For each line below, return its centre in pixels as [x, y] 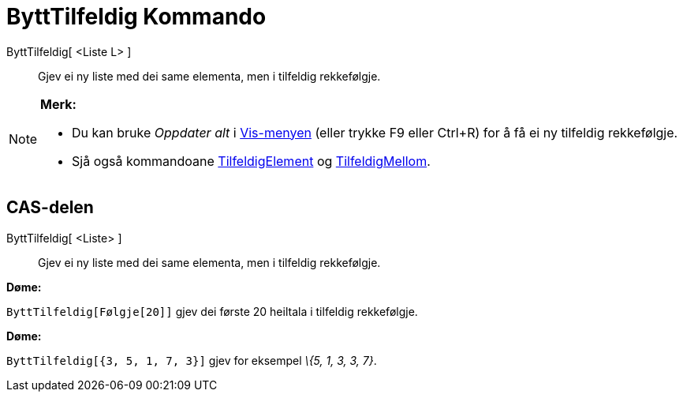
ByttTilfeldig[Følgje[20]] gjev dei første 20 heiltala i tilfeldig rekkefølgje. [212, 311]
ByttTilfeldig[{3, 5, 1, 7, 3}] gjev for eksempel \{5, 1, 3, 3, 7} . [192, 360]
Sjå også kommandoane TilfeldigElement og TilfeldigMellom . [251, 161]
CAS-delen [50, 208]
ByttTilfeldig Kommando [136, 17]
